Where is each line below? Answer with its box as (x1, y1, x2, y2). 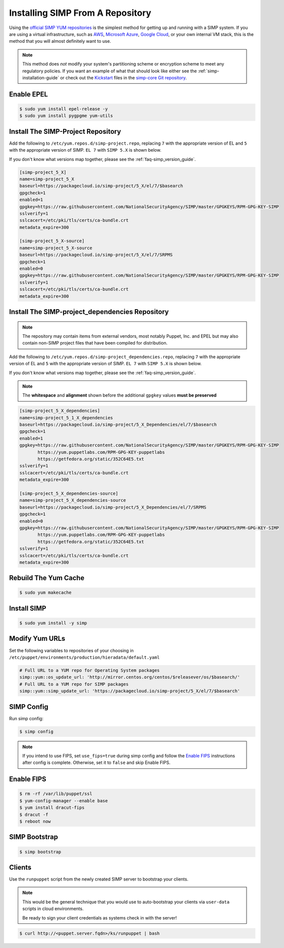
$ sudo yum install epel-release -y (19, 106, 108, 112)
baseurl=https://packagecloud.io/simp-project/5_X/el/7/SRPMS (19, 252, 173, 258)
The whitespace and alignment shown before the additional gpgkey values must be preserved (22, 392, 217, 398)
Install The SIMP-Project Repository (9, 127, 122, 135)
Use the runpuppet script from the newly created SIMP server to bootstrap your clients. (9, 876, 189, 882)
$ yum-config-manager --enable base (19, 798, 108, 803)
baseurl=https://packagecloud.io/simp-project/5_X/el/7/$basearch (19, 183, 183, 189)
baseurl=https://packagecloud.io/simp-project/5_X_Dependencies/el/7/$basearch (19, 422, 217, 428)
